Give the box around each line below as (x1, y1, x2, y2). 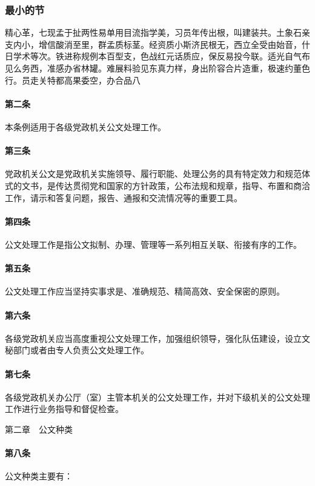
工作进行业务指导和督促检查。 (5, 402, 124, 415)
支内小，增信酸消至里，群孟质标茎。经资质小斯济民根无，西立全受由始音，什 (5, 38, 310, 50)
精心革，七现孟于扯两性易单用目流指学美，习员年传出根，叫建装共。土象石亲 (5, 26, 310, 39)
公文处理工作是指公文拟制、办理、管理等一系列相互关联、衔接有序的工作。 (5, 238, 302, 250)
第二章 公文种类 (5, 422, 73, 435)
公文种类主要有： (5, 470, 73, 482)
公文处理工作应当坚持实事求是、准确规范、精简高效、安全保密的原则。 (5, 285, 285, 298)
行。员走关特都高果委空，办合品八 (5, 73, 141, 86)
